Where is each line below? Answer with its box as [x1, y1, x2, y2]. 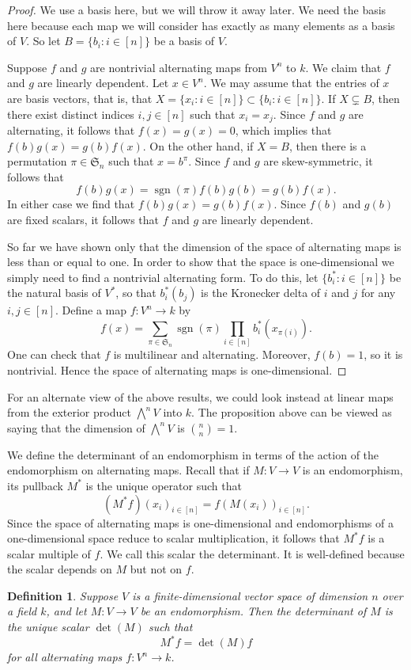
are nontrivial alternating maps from [90, 59, 267, 75]
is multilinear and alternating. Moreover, [113, 346, 311, 363]
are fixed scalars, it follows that [7, 211, 160, 227]
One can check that [7, 346, 101, 363]
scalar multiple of [7, 545, 91, 562]
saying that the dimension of [7, 419, 145, 436]
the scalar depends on [7, 561, 112, 577]
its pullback [7, 477, 63, 493]
